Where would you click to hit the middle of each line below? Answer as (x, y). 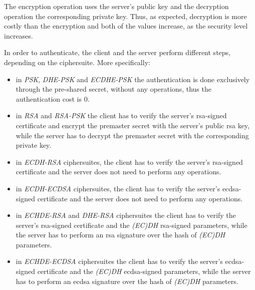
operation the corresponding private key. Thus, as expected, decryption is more (125, 16)
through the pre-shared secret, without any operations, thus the (113, 89)
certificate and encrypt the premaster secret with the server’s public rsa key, (133, 125)
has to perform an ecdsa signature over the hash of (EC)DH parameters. (127, 281)
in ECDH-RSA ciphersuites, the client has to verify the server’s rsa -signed (129, 162)
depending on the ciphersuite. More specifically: (77, 62)
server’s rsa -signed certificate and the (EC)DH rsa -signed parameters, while (132, 225)
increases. (19, 35)
